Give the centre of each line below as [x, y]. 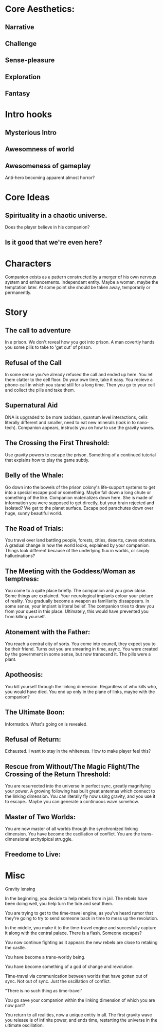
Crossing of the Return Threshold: [58, 774]
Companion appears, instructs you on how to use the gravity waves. [86, 427]
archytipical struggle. [52, 839]
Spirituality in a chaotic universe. [56, 215]
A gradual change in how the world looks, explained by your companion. [77, 545]
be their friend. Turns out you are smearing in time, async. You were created [81, 649]
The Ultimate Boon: [35, 712]
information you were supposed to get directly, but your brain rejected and [80, 503]
